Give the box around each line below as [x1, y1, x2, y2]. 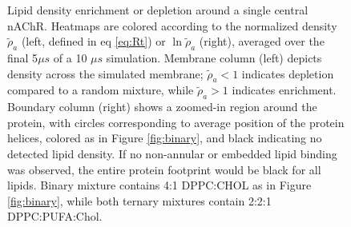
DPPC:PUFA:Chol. [7, 208, 103, 225]
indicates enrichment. [232, 82, 337, 98]
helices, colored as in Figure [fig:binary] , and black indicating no [7, 129, 322, 146]
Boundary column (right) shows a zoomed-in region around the [7, 98, 317, 115]
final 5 [7, 49, 38, 66]
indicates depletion [241, 65, 334, 82]
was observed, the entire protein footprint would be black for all [7, 161, 321, 177]
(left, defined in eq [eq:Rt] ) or [21, 33, 166, 50]
